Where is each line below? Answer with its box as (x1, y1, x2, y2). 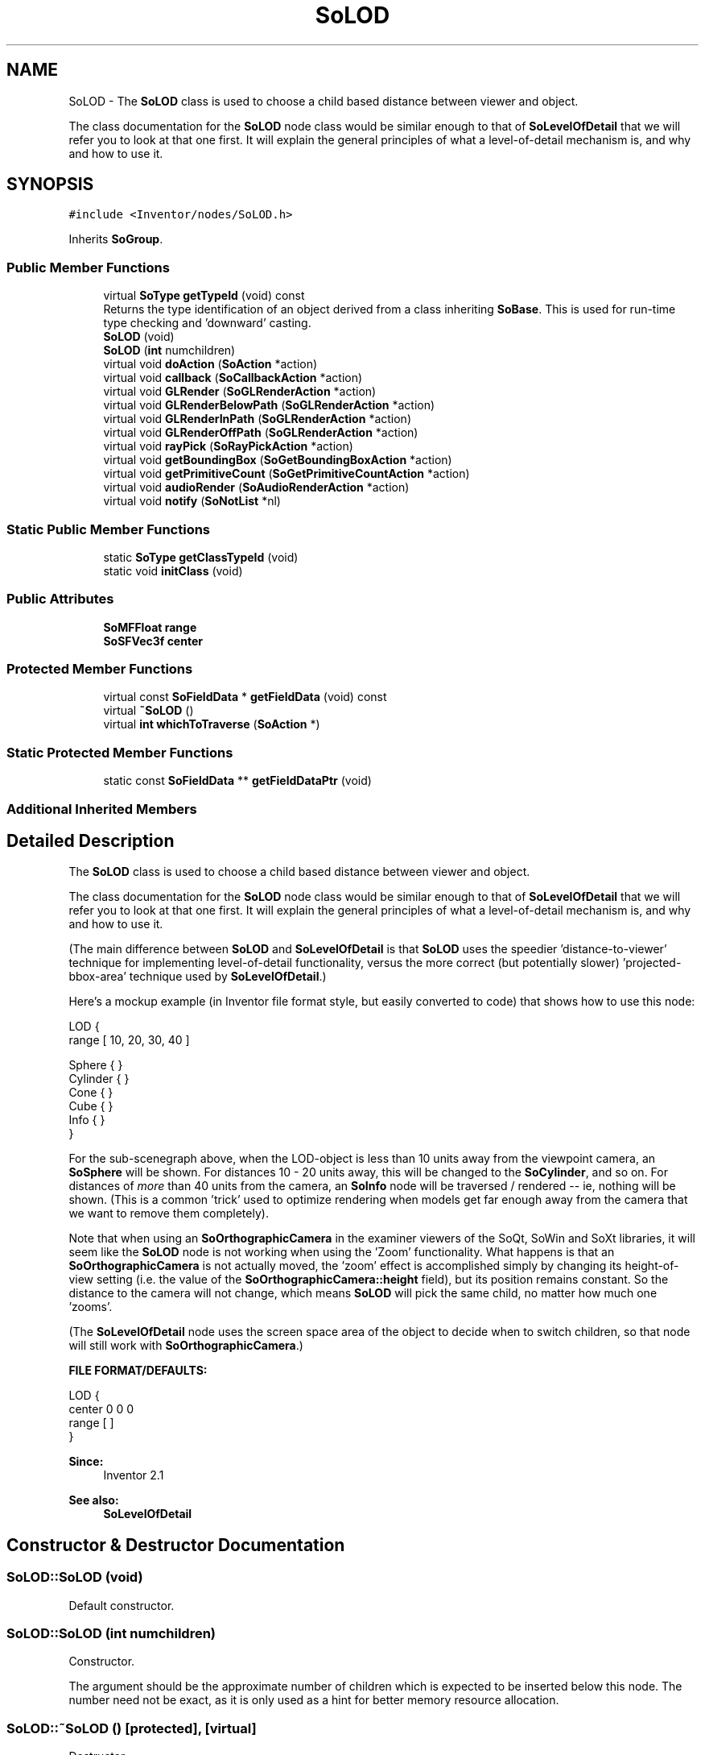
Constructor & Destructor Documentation (6, 1534, 345, 1555)
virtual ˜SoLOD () (103, 703, 194, 718)
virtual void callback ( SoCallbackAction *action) (103, 371, 363, 385)
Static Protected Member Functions (6, 744, 233, 761)
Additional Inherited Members (6, 800, 197, 817)
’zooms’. (68, 1300, 113, 1314)
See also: (68, 1493, 119, 1508)
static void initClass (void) (103, 563, 243, 578)
